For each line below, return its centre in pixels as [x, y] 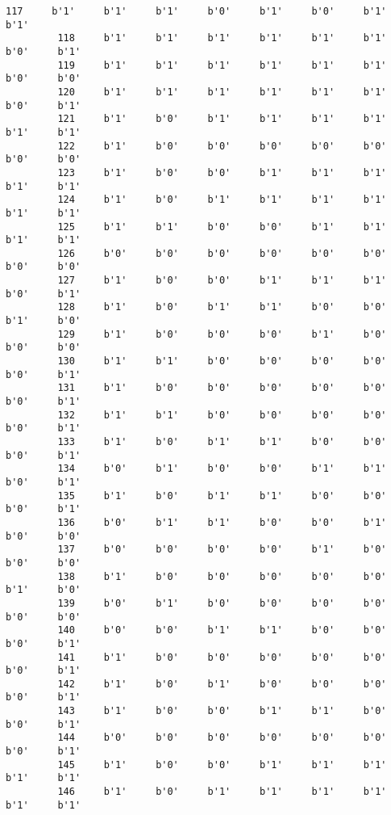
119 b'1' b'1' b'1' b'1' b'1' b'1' [222, 65]
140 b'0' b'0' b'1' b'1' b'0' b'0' [222, 630]
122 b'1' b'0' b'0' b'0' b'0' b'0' [222, 146]
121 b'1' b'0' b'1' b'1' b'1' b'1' [222, 119]
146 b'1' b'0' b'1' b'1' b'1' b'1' [222, 792]
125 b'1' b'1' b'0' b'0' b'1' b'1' [222, 227]
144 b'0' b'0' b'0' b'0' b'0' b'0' [222, 738]
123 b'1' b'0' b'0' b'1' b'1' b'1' [222, 172]
